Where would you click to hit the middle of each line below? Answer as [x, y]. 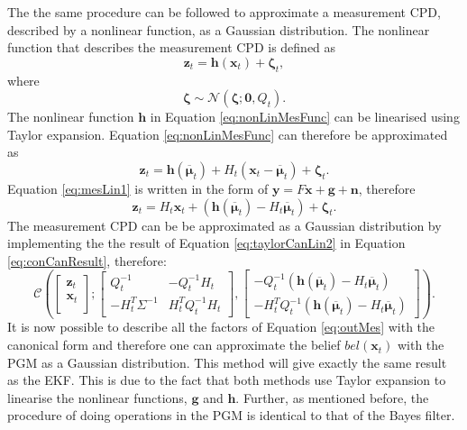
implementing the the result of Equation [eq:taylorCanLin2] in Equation [206, 243]
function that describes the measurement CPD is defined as [172, 47]
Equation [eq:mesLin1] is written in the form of [138, 188]
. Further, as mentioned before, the [332, 397]
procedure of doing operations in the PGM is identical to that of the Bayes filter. [231, 415]
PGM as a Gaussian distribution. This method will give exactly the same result [227, 362]
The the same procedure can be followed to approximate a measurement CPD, [224, 12]
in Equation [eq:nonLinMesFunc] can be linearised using [305, 117]
